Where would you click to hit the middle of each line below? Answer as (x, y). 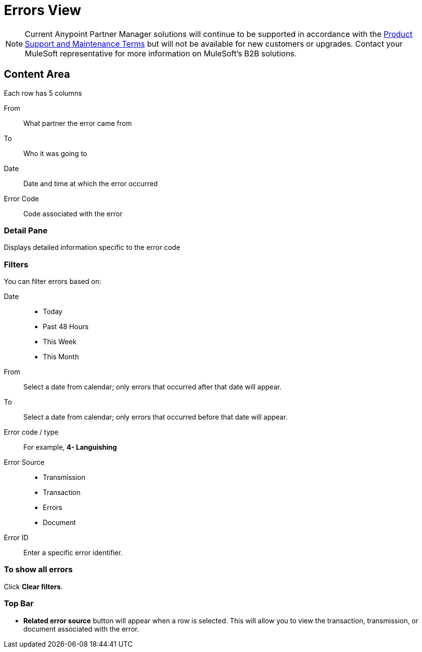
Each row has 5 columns (43, 93)
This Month (61, 357)
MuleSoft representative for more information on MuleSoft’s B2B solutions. (161, 53)
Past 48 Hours (66, 327)
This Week (60, 342)
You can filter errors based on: (53, 282)
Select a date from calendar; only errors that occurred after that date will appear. (152, 387)
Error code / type (31, 432)
